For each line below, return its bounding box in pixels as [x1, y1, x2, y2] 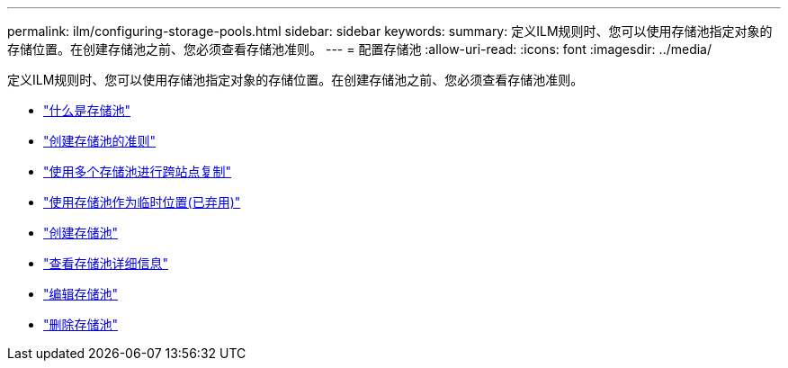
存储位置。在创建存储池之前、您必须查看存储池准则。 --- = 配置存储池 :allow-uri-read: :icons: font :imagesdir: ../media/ [7, 41, 712, 57]
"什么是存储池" [43, 103, 131, 118]
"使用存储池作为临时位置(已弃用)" [43, 194, 241, 210]
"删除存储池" [43, 317, 119, 332]
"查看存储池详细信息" [43, 256, 169, 271]
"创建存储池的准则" [43, 133, 157, 148]
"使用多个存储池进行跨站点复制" [43, 164, 232, 179]
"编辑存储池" [43, 286, 119, 301]
